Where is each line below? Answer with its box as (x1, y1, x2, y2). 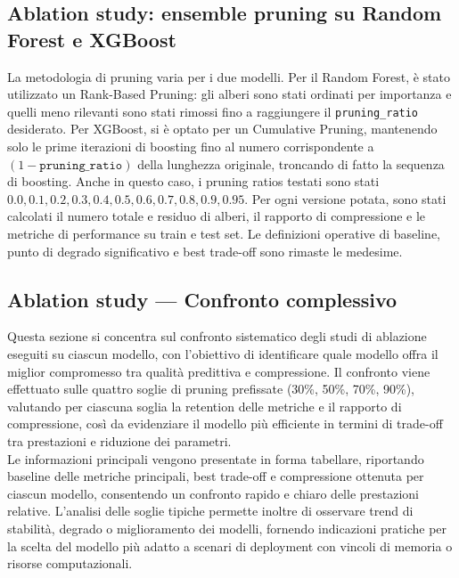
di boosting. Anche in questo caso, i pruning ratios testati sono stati (7, 172, 380, 191)
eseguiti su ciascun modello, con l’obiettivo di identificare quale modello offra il (7, 344, 439, 362)
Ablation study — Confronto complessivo (7, 285, 398, 313)
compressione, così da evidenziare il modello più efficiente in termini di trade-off (7, 414, 443, 433)
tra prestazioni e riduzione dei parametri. (7, 431, 232, 450)
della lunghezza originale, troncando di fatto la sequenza (137, 154, 445, 173)
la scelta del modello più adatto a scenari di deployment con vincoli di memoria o (7, 536, 453, 555)
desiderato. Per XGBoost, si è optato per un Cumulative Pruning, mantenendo (7, 119, 438, 138)
